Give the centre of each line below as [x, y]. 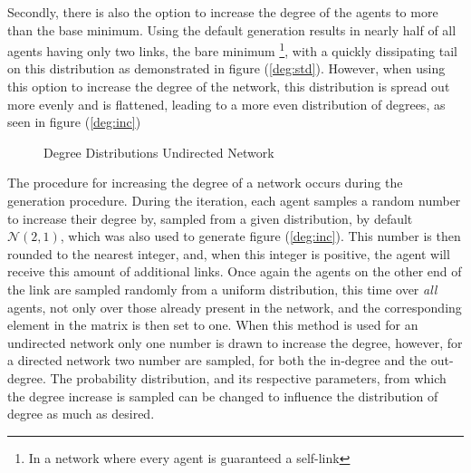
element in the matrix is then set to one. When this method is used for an [213, 325]
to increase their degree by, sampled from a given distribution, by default [210, 218]
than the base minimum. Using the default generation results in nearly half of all [232, 29]
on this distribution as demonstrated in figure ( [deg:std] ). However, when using [226, 68]
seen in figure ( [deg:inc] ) [74, 122]
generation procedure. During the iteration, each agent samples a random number [234, 200]
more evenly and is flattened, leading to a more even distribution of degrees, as [226, 104]
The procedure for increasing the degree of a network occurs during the [205, 183]
